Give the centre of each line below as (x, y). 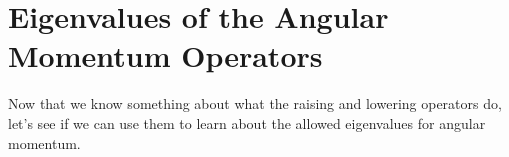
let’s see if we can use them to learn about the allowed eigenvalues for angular (247, 122)
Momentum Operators (165, 55)
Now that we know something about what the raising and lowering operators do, (255, 103)
